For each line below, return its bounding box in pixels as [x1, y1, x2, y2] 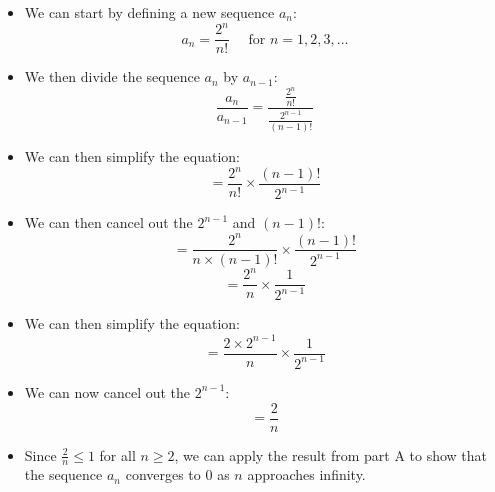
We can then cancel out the [24, 212, 193, 233]
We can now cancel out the [24, 381, 191, 402]
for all [99, 444, 136, 465]
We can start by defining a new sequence [24, 2, 275, 22]
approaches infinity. [247, 464, 366, 485]
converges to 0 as [125, 464, 230, 485]
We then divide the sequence [24, 66, 200, 87]
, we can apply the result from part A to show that [174, 444, 488, 465]
